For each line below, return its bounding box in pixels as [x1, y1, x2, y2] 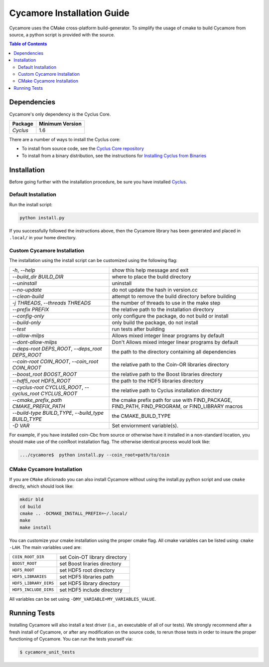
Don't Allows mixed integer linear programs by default [112, 338, 239, 345]
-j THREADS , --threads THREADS [12, 299, 91, 306]
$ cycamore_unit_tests [19, 650, 75, 655]
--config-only [12, 312, 44, 319]
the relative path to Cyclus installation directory [112, 387, 223, 394]
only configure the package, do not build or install [112, 312, 229, 319]
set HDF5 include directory [59, 586, 123, 593]
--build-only [12, 319, 41, 326]
